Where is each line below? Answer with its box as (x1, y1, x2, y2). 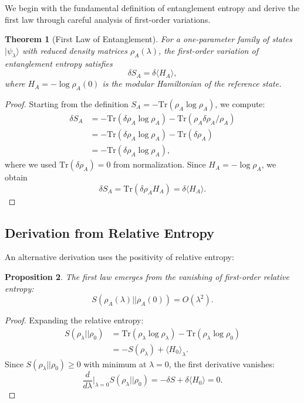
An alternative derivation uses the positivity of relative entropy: (5, 251, 234, 263)
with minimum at (83, 357, 147, 370)
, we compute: (215, 97, 265, 110)
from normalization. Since (113, 158, 206, 170)
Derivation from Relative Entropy (5, 223, 214, 241)
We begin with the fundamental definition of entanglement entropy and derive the (5, 2, 300, 13)
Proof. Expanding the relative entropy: (5, 314, 144, 326)
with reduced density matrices (22, 44, 127, 56)
